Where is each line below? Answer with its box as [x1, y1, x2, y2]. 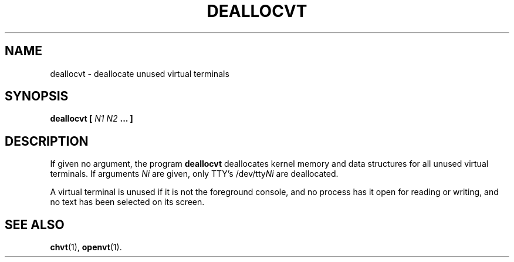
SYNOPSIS [5, 89, 69, 104]
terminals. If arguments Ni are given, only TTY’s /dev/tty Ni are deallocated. [50, 169, 339, 179]
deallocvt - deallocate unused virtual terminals [50, 68, 229, 79]
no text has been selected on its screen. [50, 197, 205, 207]
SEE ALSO [5, 217, 65, 232]
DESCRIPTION [5, 133, 89, 149]
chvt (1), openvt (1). [50, 242, 122, 253]
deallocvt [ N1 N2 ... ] [50, 113, 133, 124]
